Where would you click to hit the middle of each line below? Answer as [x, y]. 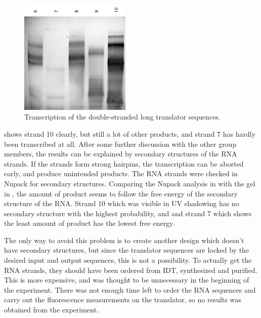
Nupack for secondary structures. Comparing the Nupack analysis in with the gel [130, 183]
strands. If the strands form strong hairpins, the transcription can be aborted [124, 163]
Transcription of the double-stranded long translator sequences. [122, 117]
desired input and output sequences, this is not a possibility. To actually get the [128, 260]
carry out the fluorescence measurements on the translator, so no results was [123, 300]
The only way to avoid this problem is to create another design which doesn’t [124, 240]
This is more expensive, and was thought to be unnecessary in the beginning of [127, 280]
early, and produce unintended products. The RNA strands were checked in [121, 173]
